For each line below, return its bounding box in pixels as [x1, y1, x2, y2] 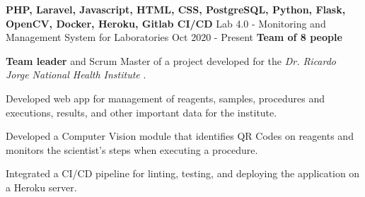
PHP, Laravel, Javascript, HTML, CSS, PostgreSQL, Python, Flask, [6, 2, 346, 16]
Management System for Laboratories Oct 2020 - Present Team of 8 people [6, 30, 342, 44]
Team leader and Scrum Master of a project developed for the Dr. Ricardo [6, 53, 337, 68]
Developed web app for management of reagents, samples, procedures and [6, 90, 325, 105]
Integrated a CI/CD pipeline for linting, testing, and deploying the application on [6, 166, 360, 181]
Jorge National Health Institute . [6, 67, 146, 82]
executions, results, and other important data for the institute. [6, 105, 277, 119]
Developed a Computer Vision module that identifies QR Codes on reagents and [6, 129, 354, 143]
